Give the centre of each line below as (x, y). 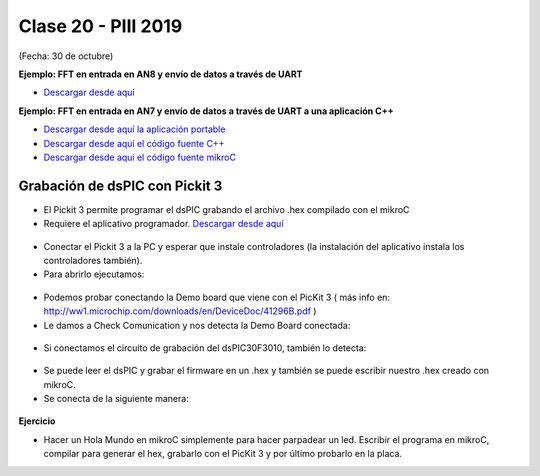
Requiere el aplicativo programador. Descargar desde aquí (163, 224)
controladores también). (93, 260)
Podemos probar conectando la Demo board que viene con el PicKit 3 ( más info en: (216, 297)
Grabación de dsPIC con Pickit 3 (120, 185)
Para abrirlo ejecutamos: (94, 274)
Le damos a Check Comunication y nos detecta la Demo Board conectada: (197, 325)
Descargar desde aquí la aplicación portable (134, 129)
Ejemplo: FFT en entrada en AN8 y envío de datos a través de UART (160, 74)
